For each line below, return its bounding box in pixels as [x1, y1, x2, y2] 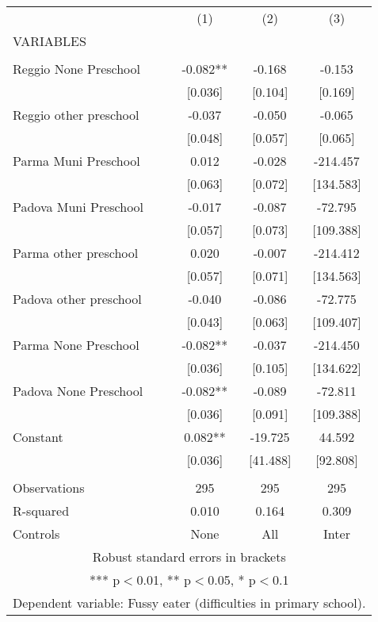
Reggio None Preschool [13, 60, 141, 78]
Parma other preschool [13, 244, 139, 262]
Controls [13, 524, 60, 543]
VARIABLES [13, 32, 86, 50]
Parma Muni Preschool [13, 152, 140, 170]
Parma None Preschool [13, 336, 139, 354]
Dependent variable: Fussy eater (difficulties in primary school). [13, 593, 366, 612]
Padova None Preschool [13, 382, 143, 400]
